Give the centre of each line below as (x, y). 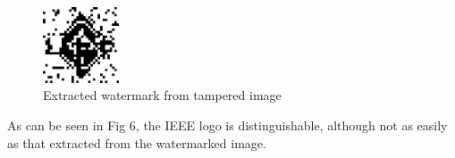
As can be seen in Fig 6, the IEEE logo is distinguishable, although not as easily (227, 125)
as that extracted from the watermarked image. (137, 142)
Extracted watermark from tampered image (162, 95)
